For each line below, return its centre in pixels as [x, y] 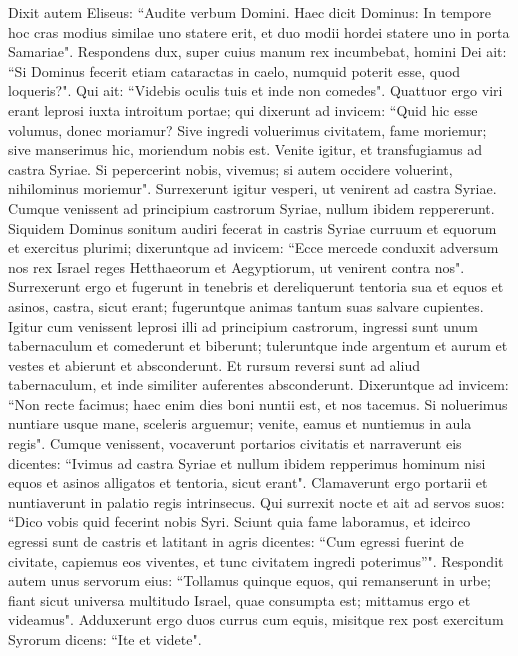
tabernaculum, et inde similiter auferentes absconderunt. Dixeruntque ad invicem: [258, 384]
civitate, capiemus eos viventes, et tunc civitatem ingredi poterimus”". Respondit [256, 560]
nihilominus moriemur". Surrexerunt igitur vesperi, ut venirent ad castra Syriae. [252, 188]
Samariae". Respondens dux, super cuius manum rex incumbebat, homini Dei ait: [257, 51]
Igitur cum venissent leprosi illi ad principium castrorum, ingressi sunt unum [243, 325]
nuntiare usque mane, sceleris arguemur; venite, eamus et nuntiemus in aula [240, 423]
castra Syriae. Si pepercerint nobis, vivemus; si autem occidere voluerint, [230, 168]
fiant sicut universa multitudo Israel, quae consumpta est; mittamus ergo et [239, 599]
